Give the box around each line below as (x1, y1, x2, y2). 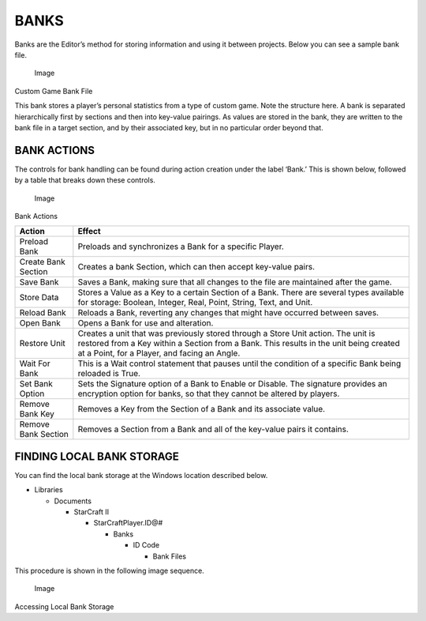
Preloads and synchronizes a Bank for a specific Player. (77, 241, 284, 252)
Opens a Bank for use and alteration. (77, 318, 214, 329)
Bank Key (19, 408, 55, 420)
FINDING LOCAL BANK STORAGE (14, 450, 179, 463)
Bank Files (152, 551, 187, 561)
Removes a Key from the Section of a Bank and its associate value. (77, 404, 326, 415)
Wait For (19, 358, 50, 369)
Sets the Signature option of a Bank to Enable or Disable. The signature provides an (77, 378, 387, 390)
